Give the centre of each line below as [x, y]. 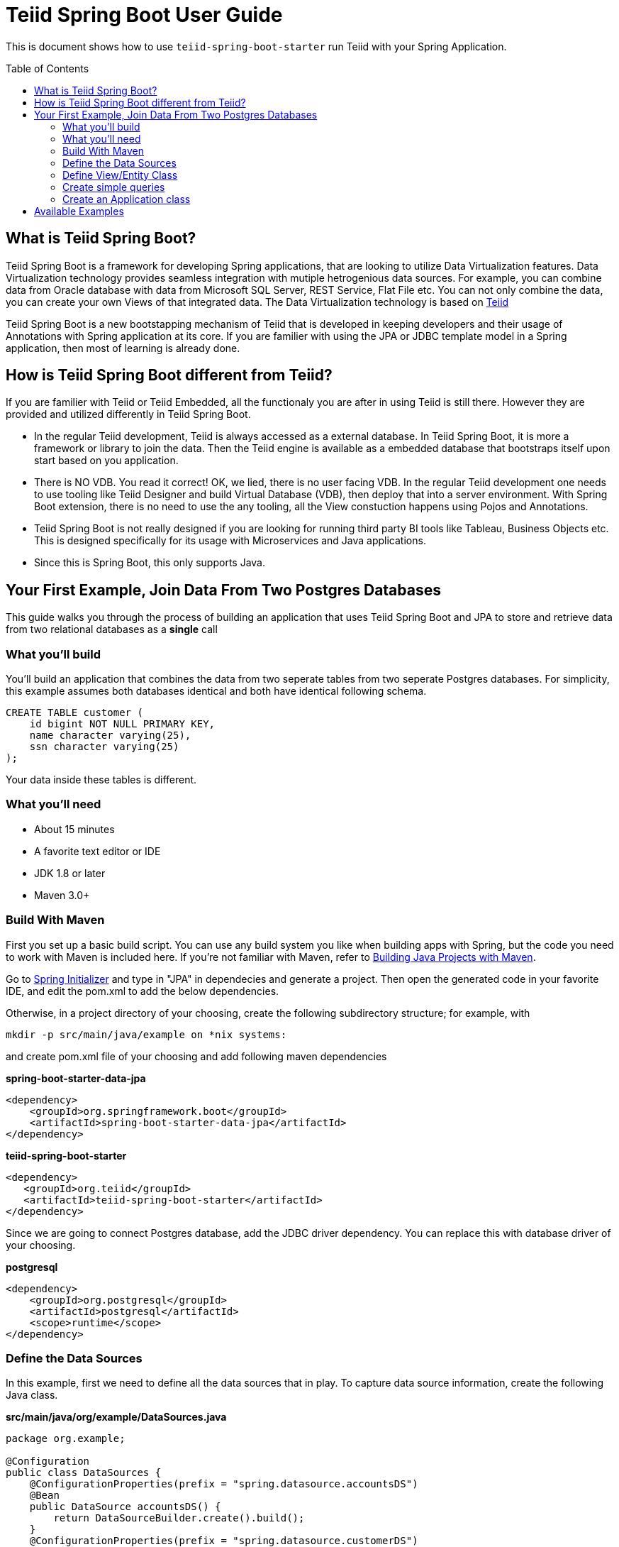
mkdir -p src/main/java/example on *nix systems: [146, 1034]
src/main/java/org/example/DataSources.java [116, 1417]
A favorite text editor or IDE [97, 851]
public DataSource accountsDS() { [125, 1507]
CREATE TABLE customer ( [74, 713]
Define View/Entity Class [120, 175]
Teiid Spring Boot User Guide [144, 15]
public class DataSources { [84, 1473]
